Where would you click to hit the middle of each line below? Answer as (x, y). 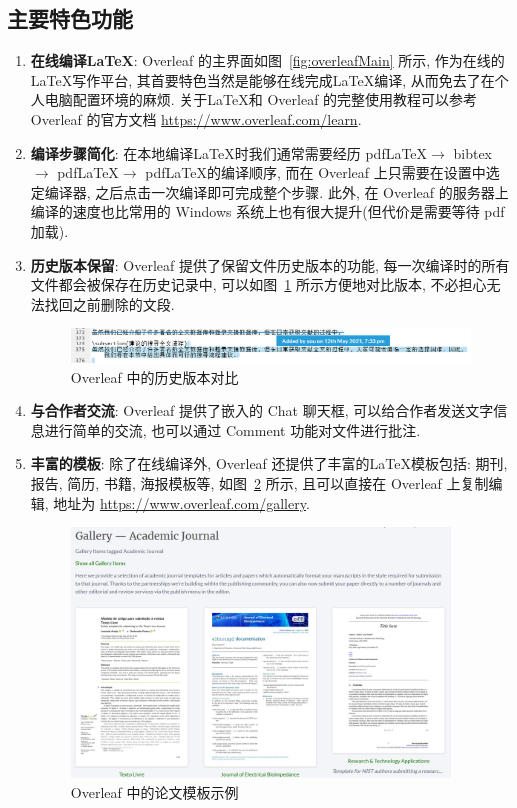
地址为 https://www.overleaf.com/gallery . (181, 502)
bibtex (473, 152)
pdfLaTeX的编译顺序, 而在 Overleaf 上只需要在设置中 (315, 172)
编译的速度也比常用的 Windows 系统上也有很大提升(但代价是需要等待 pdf (267, 211)
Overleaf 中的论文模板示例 (154, 791)
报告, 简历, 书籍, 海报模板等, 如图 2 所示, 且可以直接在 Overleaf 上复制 (259, 483)
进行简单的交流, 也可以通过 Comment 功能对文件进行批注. (232, 429)
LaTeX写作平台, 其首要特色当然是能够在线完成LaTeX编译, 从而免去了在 (262, 79)
